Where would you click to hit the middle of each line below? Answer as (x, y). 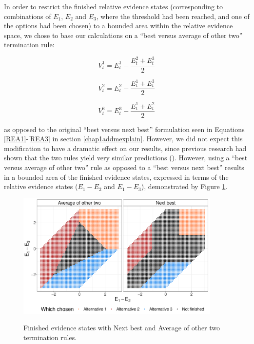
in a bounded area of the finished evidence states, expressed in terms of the (116, 177)
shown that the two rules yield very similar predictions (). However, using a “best (126, 158)
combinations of (28, 16)
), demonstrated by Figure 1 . (184, 186)
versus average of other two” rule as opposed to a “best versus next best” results (124, 167)
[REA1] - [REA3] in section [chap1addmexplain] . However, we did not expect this (123, 139)
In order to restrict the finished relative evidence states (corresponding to (114, 6)
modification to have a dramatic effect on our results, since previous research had (125, 148)
